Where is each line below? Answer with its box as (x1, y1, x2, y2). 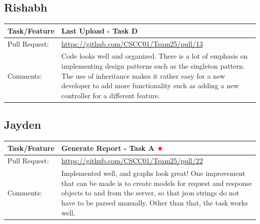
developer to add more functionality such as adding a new (61, 80, 239, 91)
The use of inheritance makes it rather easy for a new (61, 70, 225, 81)
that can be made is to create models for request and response (61, 177, 252, 188)
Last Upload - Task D (61, 25, 138, 36)
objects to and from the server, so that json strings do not (61, 187, 239, 198)
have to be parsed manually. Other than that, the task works (61, 197, 248, 208)
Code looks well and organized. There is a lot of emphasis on (61, 51, 248, 61)
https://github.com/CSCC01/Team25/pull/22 (61, 155, 203, 166)
